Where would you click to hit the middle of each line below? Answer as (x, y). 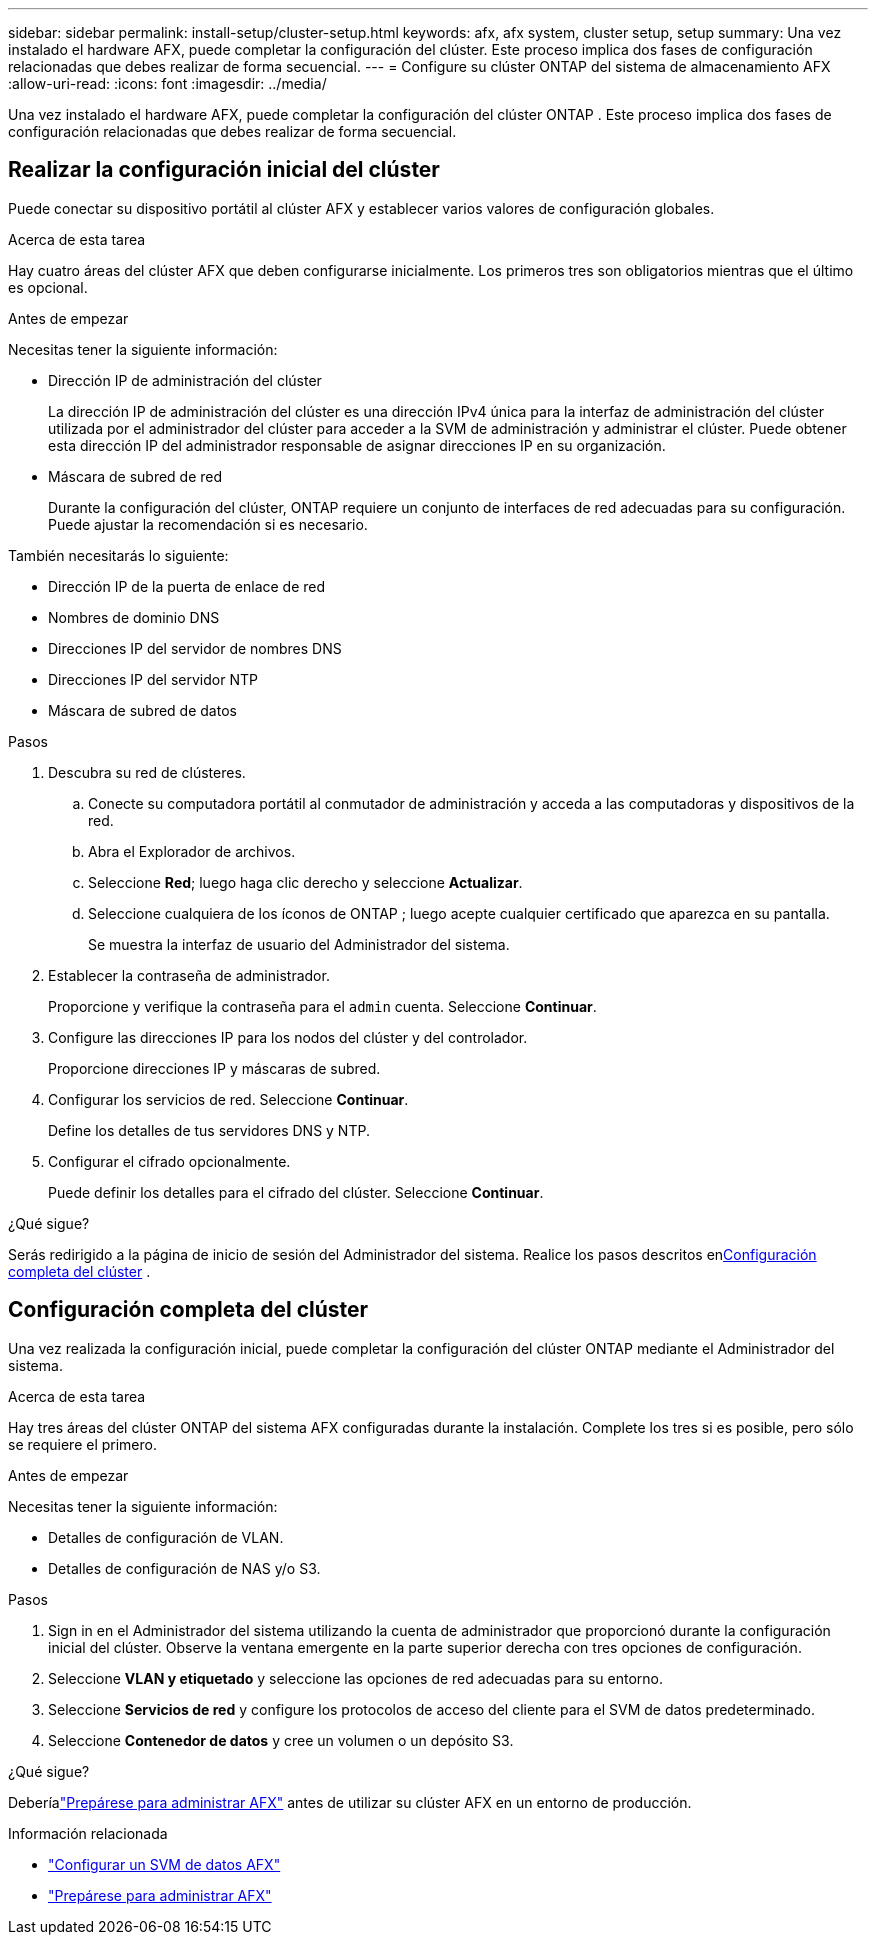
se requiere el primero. (82, 1444)
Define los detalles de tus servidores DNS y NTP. (209, 1130)
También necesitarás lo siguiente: (118, 555)
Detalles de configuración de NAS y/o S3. (184, 1568)
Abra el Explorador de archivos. (192, 851)
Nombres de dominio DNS (134, 617)
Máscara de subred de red (135, 476)
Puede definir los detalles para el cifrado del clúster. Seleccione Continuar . (296, 1192)
